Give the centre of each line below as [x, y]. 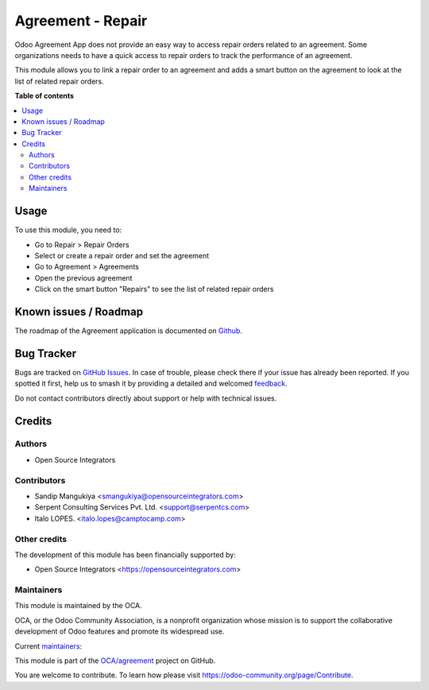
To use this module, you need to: [68, 230]
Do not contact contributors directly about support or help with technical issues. [146, 398]
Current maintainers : [48, 646]
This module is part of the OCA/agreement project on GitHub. [115, 661]
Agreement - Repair [81, 21]
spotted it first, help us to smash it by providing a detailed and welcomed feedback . [151, 384]
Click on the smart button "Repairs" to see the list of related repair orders [154, 289]
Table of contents [44, 96]
